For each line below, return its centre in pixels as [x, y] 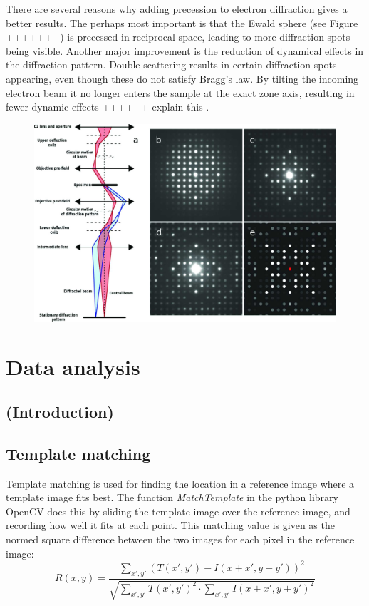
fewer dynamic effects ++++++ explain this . [108, 107]
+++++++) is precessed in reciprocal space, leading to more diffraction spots [178, 37]
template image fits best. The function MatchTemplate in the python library [172, 497]
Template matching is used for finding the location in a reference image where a [180, 483]
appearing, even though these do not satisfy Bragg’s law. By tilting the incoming [182, 78]
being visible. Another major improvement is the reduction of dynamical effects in [185, 50]
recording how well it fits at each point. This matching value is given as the [170, 525]
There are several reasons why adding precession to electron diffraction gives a [177, 9]
